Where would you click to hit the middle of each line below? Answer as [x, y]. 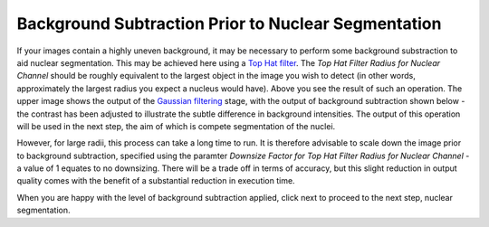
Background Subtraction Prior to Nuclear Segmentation [229, 24]
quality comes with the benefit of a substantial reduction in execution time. [156, 181]
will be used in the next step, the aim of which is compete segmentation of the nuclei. [176, 126]
